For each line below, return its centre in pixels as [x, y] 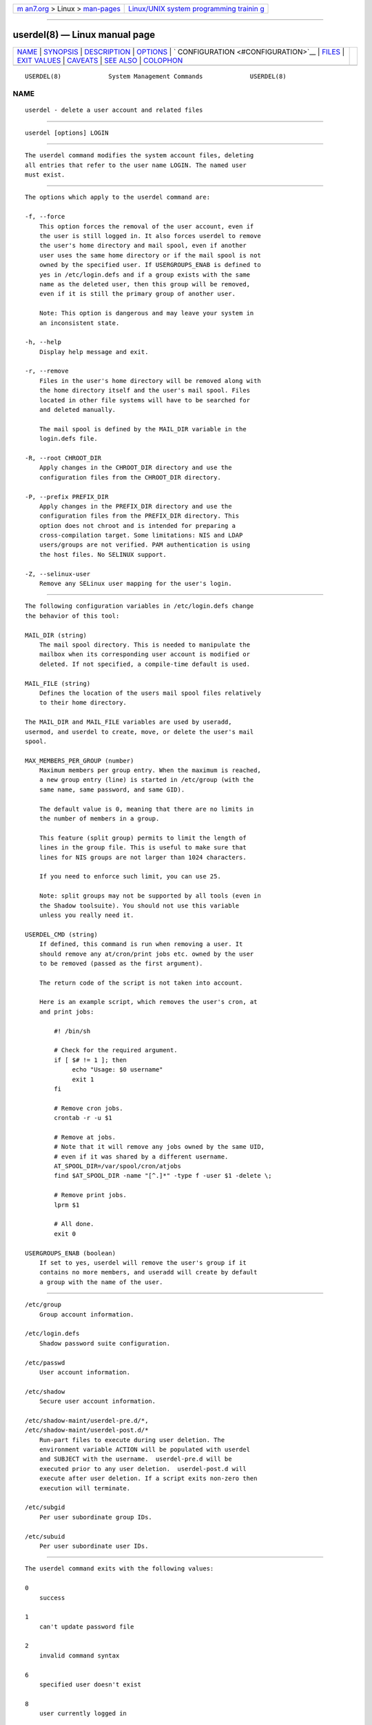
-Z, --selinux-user [58, 574]
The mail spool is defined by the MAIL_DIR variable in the [143, 429]
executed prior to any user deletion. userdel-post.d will [143, 1469]
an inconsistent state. [79, 323]
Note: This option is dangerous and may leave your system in [146, 313]
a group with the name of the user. [101, 1282]
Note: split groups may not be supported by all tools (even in [150, 896]
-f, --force [45, 217]
